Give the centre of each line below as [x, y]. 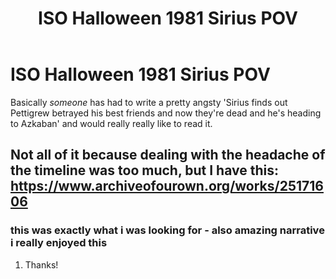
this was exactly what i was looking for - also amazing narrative [167, 230]
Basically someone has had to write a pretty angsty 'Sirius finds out [149, 102]
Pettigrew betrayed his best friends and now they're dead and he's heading [166, 113]
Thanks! [41, 264]
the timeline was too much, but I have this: [144, 170]
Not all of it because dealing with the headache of [168, 155]
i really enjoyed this [59, 243]
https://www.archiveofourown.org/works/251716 [167, 186]
